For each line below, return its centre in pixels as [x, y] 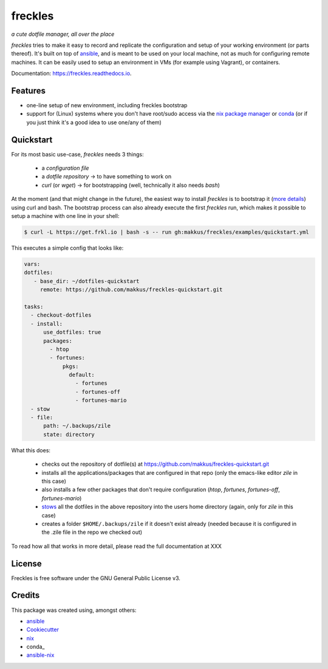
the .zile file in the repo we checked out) [92, 532]
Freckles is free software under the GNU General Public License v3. [96, 578]
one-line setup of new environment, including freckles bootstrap [107, 105]
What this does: [31, 450]
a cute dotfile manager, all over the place [63, 34]
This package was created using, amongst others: [74, 610]
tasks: [34, 306]
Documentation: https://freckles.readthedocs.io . [71, 74]
